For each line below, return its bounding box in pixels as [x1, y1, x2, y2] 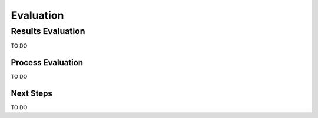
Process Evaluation [11, 58, 84, 68]
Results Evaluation [11, 26, 85, 36]
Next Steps [11, 89, 52, 99]
